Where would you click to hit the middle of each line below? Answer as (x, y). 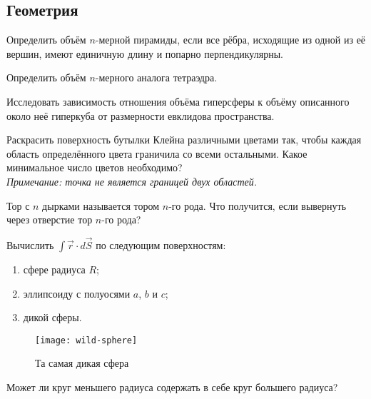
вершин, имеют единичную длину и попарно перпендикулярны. (145, 53)
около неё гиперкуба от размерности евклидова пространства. (141, 115)
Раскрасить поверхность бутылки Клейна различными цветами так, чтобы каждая (184, 140)
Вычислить (30, 244)
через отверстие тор (50, 219)
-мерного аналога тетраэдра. (156, 77)
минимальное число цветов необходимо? (95, 167)
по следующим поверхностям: (161, 244)
